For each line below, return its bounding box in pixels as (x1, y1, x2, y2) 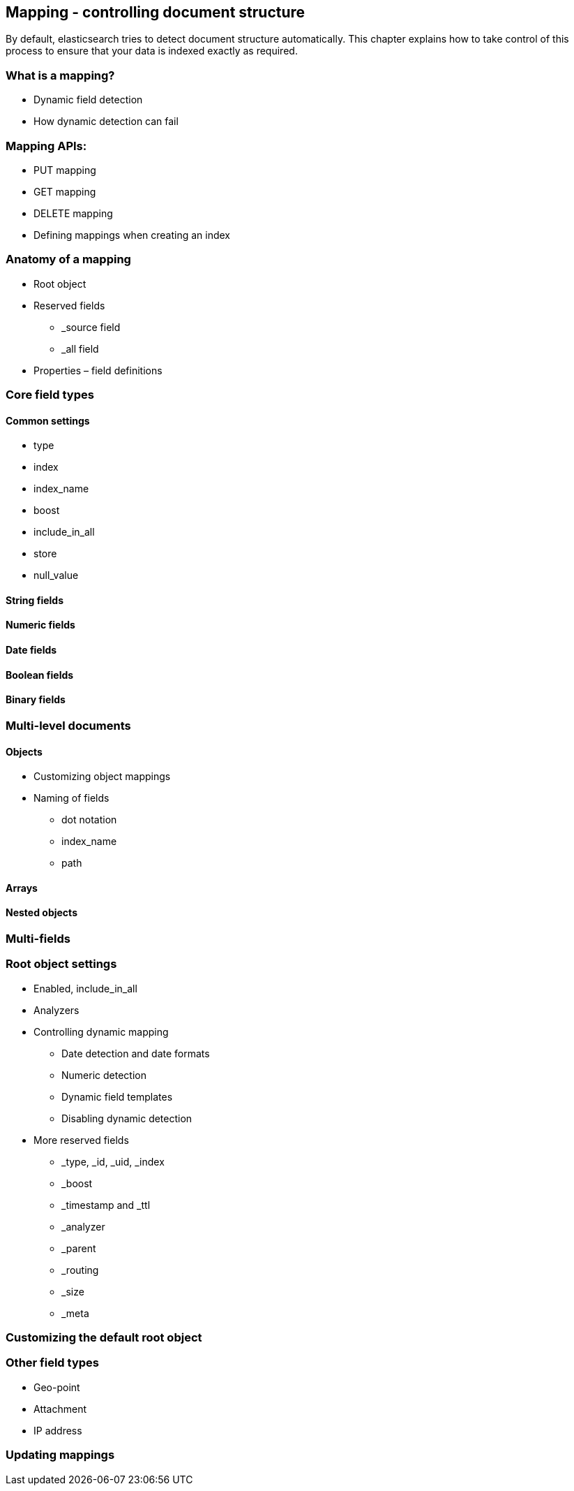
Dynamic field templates (61, 1090, 173, 1103)
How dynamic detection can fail (33, 115, 179, 128)
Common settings (6, 414, 90, 427)
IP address (33, 1424, 82, 1437)
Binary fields (6, 693, 66, 706)
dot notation (61, 814, 117, 826)
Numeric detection (61, 1068, 146, 1081)
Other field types (6, 1356, 99, 1370)
